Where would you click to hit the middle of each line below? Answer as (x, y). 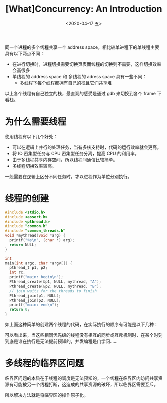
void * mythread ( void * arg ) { (35, 236)
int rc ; (18, 273)
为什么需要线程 (36, 122)
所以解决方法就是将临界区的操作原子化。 (47, 395)
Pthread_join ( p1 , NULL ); (35, 296)
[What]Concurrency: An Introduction (84, 9)
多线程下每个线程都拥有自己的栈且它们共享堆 (66, 83)
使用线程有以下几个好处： (31, 136)
